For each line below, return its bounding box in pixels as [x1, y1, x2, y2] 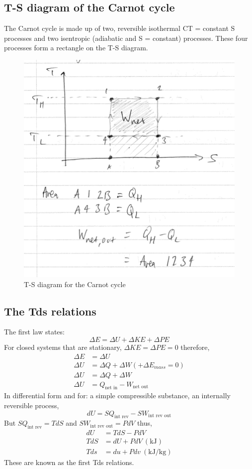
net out [133, 384, 149, 390]
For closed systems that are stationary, [4, 341, 122, 352]
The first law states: [4, 326, 65, 337]
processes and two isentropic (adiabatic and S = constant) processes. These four [4, 32, 248, 43]
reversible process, [4, 400, 59, 411]
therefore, [180, 341, 210, 352]
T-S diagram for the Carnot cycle [24, 279, 126, 289]
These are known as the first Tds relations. [4, 457, 134, 468]
